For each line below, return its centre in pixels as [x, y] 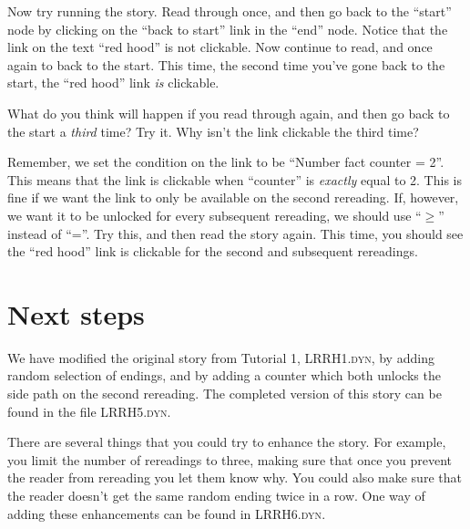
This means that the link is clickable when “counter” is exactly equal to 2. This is [235, 179]
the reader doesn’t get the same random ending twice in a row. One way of [216, 495]
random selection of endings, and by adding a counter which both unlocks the [224, 375]
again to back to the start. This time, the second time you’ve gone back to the [226, 64]
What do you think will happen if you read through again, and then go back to [229, 113]
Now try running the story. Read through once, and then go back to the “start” [230, 11]
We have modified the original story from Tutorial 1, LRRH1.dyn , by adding [221, 357]
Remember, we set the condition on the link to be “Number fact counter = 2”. [226, 162]
